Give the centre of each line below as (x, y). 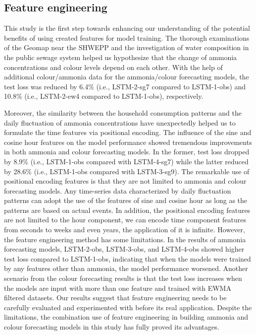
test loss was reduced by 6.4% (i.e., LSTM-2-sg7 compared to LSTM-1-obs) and (125, 86)
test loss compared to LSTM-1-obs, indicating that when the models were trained (128, 258)
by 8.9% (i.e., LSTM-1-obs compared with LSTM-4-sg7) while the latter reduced (126, 161)
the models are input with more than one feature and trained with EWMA (118, 288)
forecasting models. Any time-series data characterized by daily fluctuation (118, 190)
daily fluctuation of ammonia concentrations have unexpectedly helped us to (120, 122)
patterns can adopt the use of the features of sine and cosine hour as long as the (126, 200)
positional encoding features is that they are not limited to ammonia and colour (125, 181)
